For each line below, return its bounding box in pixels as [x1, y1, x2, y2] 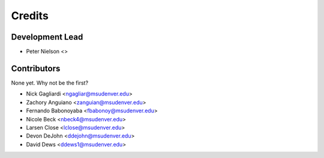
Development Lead [11, 32, 83, 42]
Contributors [11, 63, 61, 73]
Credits [11, 9, 49, 22]
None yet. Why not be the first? [11, 79, 89, 87]
